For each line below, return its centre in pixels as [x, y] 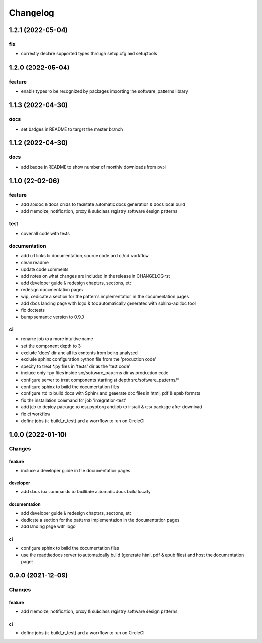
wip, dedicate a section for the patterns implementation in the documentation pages [105, 296]
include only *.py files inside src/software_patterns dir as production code [95, 373]
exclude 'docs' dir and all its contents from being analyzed [80, 353]
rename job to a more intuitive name [57, 339]
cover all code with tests [46, 234]
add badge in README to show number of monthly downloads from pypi [93, 167]
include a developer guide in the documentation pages [76, 470]
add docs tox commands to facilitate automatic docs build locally [86, 492]
